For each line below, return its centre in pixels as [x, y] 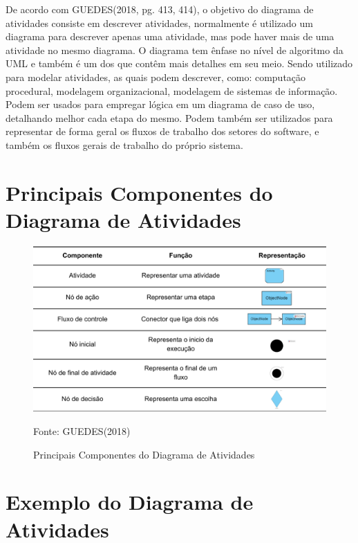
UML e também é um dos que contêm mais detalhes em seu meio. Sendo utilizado [179, 63]
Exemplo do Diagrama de [130, 502]
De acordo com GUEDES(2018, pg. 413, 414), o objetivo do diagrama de [160, 9]
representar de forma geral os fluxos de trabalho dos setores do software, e [162, 131]
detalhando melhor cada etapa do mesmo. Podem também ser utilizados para [169, 117]
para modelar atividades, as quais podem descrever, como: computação [156, 77]
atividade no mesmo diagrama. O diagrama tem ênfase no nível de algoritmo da [175, 50]
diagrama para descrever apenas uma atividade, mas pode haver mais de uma [170, 36]
